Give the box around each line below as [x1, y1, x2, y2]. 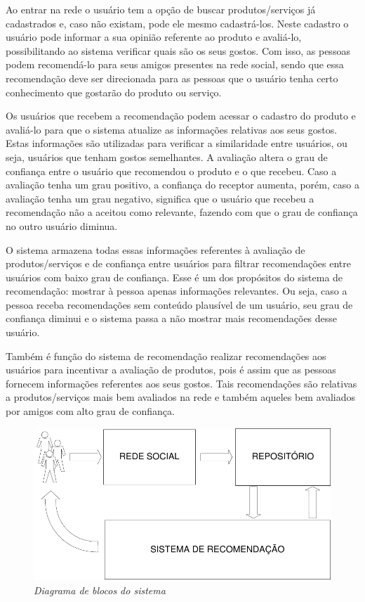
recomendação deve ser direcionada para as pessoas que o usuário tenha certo [6, 70, 338, 85]
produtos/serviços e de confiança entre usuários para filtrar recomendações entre [6, 256, 351, 271]
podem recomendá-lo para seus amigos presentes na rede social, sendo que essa [6, 57, 344, 72]
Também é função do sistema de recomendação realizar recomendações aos [6, 348, 326, 363]
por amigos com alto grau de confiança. [6, 404, 175, 418]
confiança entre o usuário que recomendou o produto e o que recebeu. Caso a [6, 163, 337, 178]
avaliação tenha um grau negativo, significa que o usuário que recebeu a [6, 191, 314, 205]
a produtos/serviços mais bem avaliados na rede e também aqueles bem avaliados [6, 390, 355, 404]
